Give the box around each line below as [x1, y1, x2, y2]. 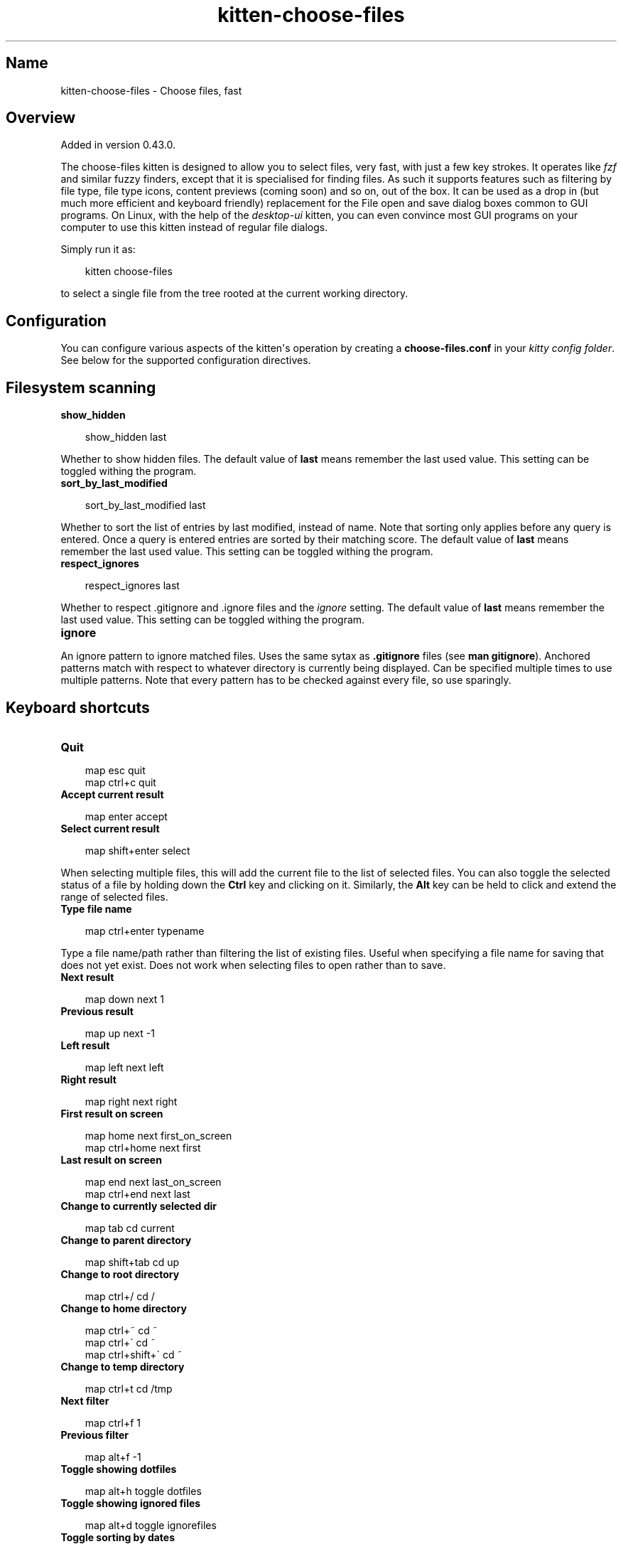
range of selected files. [60, 890, 168, 903]
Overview [6, 109, 76, 127]
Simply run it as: [60, 243, 136, 256]
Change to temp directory [60, 1360, 185, 1373]
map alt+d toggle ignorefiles [85, 1518, 217, 1531]
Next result [60, 970, 114, 983]
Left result [60, 1039, 110, 1051]
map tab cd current [85, 1221, 175, 1234]
